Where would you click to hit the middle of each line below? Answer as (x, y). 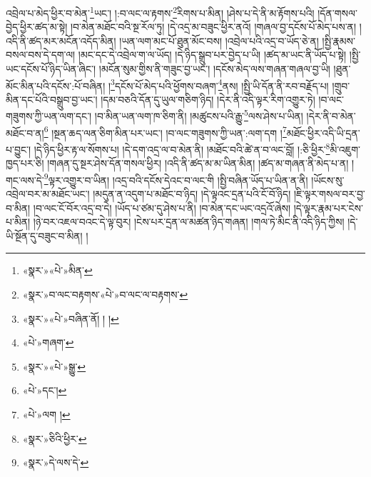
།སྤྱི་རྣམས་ (339, 40)
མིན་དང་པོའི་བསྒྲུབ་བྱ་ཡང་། (52, 99)
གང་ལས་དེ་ (25, 180)
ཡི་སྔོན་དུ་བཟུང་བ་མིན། (44, 235)
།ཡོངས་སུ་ (328, 180)
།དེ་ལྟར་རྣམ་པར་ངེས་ (328, 207)
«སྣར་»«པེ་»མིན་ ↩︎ (57, 270)
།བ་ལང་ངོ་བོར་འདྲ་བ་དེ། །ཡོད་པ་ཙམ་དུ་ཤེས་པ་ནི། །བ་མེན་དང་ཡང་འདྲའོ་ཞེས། (162, 207)
